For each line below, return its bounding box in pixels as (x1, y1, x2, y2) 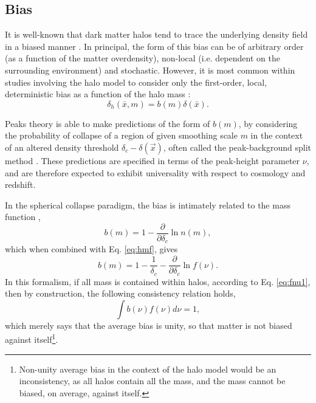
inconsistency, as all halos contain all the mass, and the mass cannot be (19, 374, 286, 387)
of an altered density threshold (5, 140, 119, 153)
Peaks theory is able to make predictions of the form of (5, 117, 210, 129)
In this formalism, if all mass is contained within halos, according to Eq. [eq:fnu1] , (5, 275, 311, 288)
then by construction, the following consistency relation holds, (5, 287, 236, 300)
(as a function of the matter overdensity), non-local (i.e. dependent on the (5, 52, 280, 64)
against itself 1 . (5, 331, 58, 345)
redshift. (5, 178, 36, 191)
